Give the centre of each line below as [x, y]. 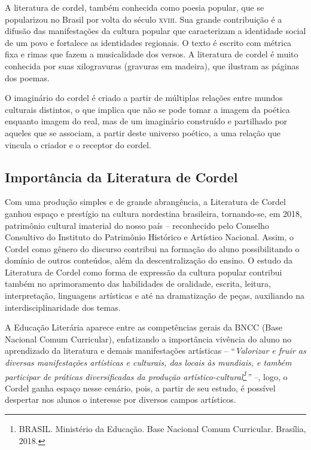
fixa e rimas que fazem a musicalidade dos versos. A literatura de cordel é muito [152, 54]
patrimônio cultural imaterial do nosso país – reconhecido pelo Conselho [137, 225]
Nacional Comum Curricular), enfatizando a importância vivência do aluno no [148, 339]
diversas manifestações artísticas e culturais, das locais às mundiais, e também [148, 362]
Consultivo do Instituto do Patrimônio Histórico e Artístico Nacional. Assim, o [149, 237]
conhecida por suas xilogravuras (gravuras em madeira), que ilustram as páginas [152, 65]
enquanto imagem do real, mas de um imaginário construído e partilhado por [146, 121]
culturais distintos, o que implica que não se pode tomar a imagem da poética [147, 109]
